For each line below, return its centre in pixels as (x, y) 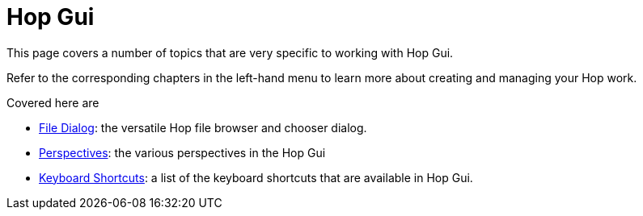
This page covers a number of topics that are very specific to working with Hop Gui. (230, 52)
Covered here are (53, 102)
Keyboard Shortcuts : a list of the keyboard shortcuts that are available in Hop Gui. (256, 177)
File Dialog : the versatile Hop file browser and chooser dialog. (203, 127)
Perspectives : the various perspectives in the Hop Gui (182, 152)
